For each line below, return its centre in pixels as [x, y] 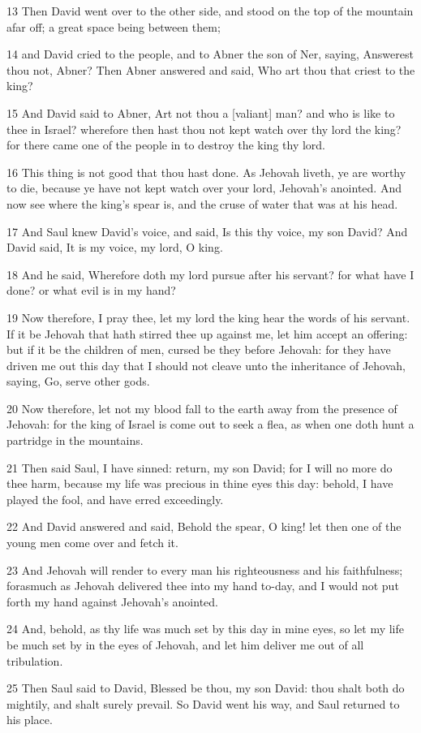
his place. [30, 720]
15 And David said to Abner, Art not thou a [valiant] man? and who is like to [201, 112]
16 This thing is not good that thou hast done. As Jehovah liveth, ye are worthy [206, 172]
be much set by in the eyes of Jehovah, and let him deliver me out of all [185, 645]
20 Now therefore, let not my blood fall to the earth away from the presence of [202, 408]
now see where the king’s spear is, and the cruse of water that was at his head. [202, 203]
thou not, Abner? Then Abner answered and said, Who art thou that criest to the [211, 69]
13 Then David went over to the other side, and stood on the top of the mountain [210, 11]
